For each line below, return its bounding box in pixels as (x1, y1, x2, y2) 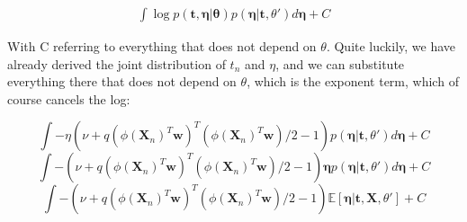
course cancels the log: (7, 89, 130, 108)
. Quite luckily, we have (326, 37, 456, 56)
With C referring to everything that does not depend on (7, 37, 317, 56)
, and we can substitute (275, 54, 405, 73)
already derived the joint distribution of (7, 54, 226, 73)
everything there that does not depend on (7, 72, 237, 91)
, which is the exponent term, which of (247, 72, 459, 91)
